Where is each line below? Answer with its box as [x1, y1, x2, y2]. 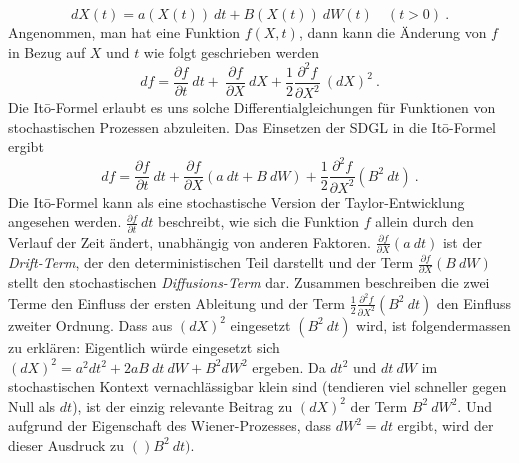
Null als [8, 395, 56, 416]
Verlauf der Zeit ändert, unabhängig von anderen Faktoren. [8, 231, 371, 252]
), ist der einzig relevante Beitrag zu [72, 395, 293, 416]
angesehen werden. [8, 211, 122, 232]
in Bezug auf [8, 41, 86, 62]
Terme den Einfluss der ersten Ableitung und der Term [8, 292, 346, 313]
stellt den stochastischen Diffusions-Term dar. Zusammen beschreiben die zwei [8, 272, 490, 293]
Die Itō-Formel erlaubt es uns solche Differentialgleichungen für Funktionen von [8, 97, 496, 118]
